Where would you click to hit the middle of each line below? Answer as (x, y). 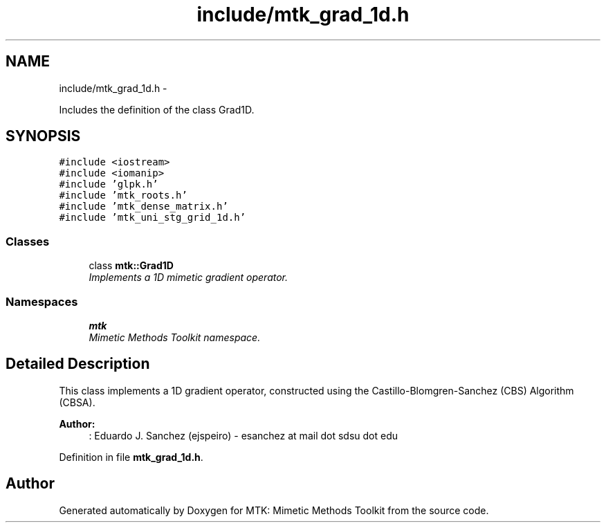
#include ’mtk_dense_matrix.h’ (144, 207)
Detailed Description (78, 364)
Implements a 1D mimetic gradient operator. (189, 277)
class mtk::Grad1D (131, 266)
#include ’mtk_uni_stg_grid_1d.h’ (153, 218)
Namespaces (42, 301)
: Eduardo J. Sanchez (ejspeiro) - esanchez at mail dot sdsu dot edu (244, 435)
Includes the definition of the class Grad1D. (157, 109)
